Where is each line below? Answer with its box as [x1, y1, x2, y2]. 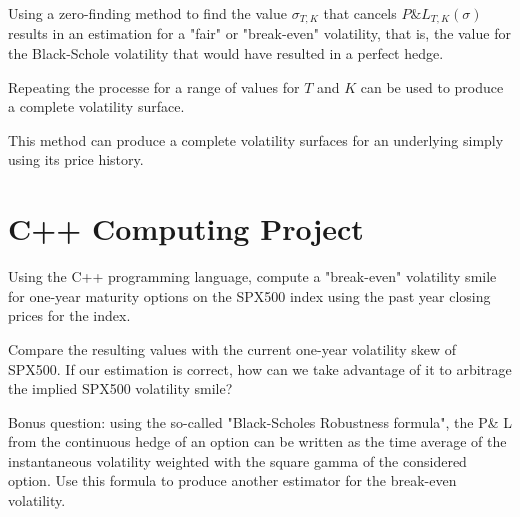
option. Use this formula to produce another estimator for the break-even [8, 470, 457, 491]
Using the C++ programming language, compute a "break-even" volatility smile [8, 266, 497, 287]
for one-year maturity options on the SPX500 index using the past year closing [8, 285, 491, 306]
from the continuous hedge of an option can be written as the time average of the [8, 431, 507, 452]
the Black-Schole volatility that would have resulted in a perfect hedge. [8, 43, 444, 64]
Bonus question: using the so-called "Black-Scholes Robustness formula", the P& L [8, 411, 513, 432]
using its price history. [8, 149, 144, 170]
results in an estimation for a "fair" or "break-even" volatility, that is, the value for [8, 23, 511, 44]
